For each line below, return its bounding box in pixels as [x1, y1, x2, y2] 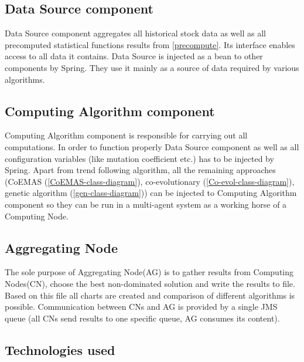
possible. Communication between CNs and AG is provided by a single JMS [5, 300, 278, 313]
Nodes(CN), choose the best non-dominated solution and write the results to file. [5, 277, 295, 289]
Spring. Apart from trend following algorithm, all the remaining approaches [5, 164, 276, 176]
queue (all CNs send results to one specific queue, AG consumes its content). [5, 312, 280, 324]
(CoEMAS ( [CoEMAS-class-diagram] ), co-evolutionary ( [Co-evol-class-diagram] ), [5, 175, 295, 187]
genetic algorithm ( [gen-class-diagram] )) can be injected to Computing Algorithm [5, 187, 297, 199]
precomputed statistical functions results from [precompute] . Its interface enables [5, 38, 295, 50]
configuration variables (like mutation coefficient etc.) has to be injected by [5, 152, 274, 164]
